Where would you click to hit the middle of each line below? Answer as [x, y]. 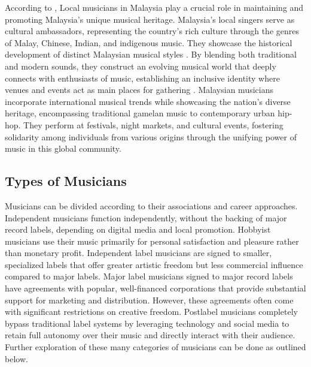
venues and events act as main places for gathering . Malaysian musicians [139, 90]
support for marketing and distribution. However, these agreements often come [149, 300]
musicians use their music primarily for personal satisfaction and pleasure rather [152, 241]
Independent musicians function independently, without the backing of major [146, 217]
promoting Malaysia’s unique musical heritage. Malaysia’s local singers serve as [150, 19]
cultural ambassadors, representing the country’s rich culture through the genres [152, 31]
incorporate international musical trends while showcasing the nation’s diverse [148, 101]
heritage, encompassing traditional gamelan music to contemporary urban [140, 113]
